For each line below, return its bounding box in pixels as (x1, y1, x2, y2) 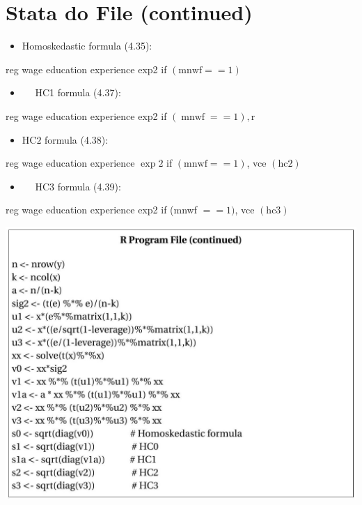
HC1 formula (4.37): (35, 85, 121, 100)
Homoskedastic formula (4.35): (22, 38, 152, 53)
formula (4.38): (45, 132, 109, 146)
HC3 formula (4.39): (35, 179, 121, 193)
